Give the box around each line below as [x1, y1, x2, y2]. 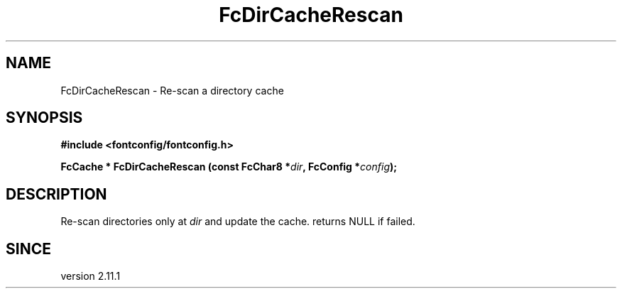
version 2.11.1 [60, 270, 121, 283]
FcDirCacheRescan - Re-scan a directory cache [60, 84, 284, 97]
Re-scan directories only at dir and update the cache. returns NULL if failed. [60, 215, 415, 228]
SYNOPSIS [6, 109, 83, 127]
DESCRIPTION [6, 185, 107, 203]
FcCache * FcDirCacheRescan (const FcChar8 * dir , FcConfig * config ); [60, 160, 398, 173]
